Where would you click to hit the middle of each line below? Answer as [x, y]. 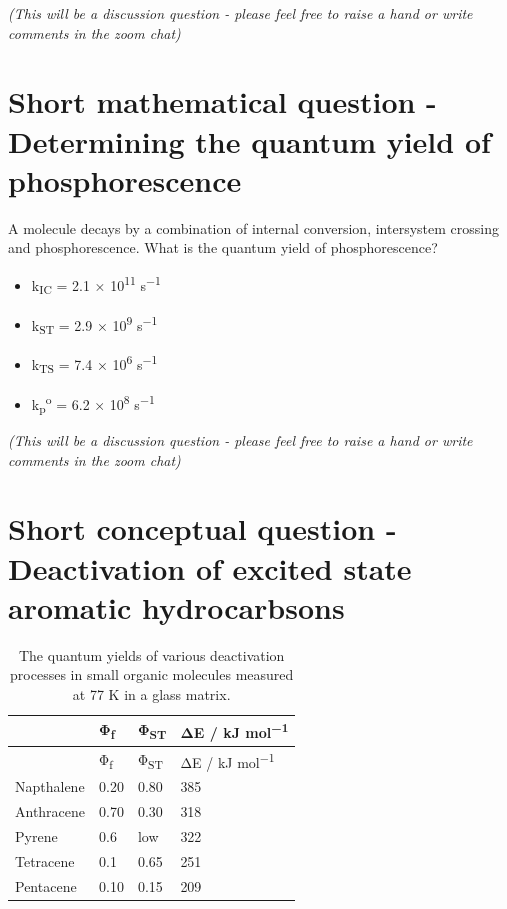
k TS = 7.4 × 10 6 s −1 [94, 364]
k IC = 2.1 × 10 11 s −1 [96, 284]
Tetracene [45, 861]
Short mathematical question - [222, 101]
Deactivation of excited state [210, 567]
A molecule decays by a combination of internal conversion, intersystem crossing [253, 227]
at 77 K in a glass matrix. [151, 693]
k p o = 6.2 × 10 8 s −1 [93, 404]
